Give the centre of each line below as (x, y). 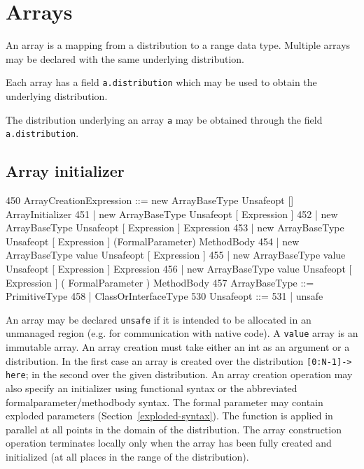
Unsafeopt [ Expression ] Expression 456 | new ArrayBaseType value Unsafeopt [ (179, 269)
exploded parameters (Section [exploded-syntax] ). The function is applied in (169, 416)
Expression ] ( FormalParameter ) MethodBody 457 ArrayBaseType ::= (160, 282)
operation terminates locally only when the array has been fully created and (169, 443)
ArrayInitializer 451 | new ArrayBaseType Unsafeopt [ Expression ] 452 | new (172, 214)
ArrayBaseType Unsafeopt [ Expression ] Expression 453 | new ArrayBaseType (175, 228)
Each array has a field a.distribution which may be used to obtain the (161, 82)
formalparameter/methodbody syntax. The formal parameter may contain (164, 402)
